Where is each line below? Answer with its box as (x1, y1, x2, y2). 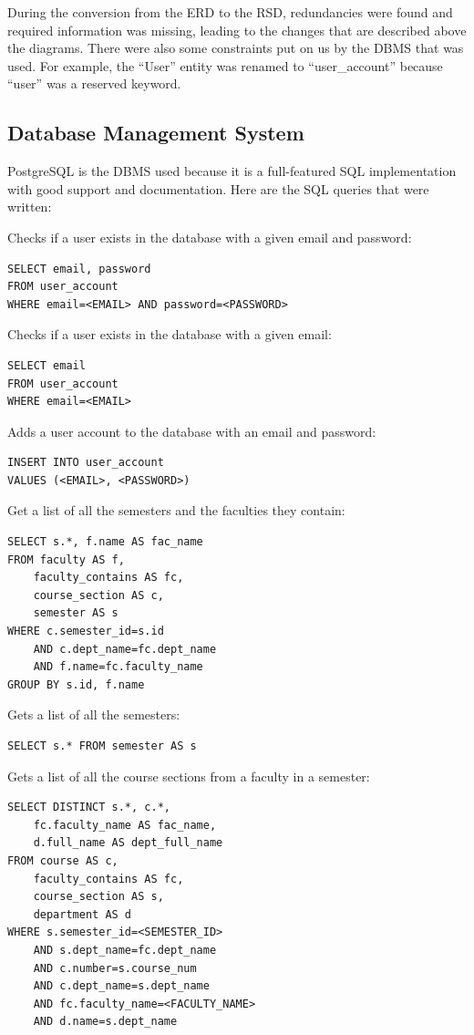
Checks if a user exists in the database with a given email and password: (7, 227, 412, 246)
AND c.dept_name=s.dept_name (33, 979, 210, 993)
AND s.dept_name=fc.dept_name (33, 943, 217, 957)
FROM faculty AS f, (7, 553, 125, 566)
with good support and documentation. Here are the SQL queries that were (7, 179, 429, 198)
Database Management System (7, 119, 304, 147)
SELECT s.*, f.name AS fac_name (7, 535, 203, 549)
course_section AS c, (33, 588, 164, 602)
